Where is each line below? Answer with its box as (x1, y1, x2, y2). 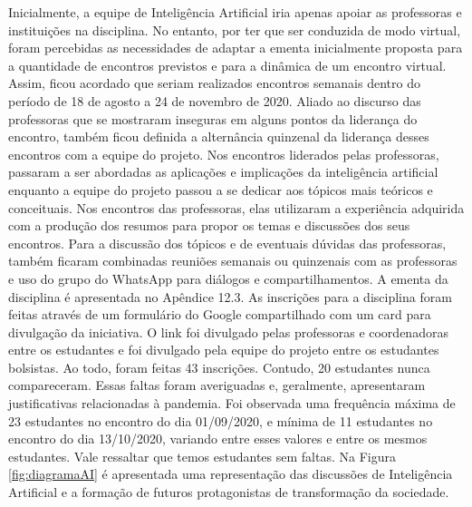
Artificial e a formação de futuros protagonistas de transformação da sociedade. (8, 483, 449, 502)
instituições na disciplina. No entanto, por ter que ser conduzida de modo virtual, (8, 20, 461, 39)
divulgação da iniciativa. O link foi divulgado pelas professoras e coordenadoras (8, 322, 448, 341)
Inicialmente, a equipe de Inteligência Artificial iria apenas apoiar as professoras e (8, 3, 462, 21)
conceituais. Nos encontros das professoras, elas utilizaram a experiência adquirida (8, 198, 465, 217)
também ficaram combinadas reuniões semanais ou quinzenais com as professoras (8, 251, 458, 270)
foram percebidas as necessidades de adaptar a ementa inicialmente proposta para (8, 38, 463, 57)
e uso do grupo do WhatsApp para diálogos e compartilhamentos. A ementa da (8, 268, 448, 288)
